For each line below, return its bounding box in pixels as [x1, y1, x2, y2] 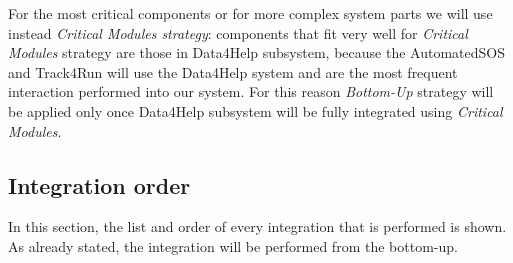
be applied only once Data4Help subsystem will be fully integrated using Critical [8, 100, 503, 121]
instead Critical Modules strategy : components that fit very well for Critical [8, 22, 468, 43]
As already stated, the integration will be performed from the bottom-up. [8, 235, 458, 256]
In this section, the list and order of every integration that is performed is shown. [8, 216, 507, 237]
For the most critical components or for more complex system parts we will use [8, 3, 493, 23]
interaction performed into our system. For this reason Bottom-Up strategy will [8, 81, 494, 102]
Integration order [8, 169, 191, 200]
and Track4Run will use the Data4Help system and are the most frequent [8, 61, 458, 82]
